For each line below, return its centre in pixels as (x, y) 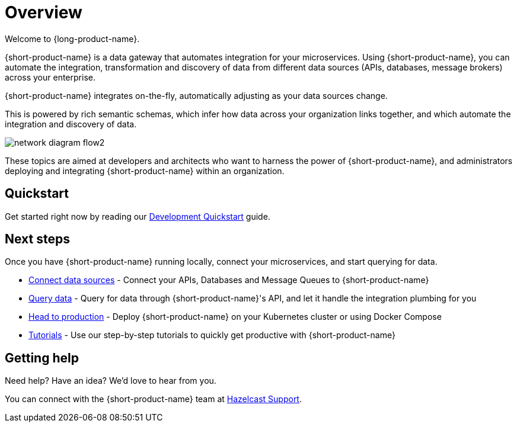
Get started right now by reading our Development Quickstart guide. (138, 216)
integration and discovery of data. (71, 124)
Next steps (37, 239)
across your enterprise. (50, 77)
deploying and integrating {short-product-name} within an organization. (145, 171)
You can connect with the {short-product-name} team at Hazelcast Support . (153, 399)
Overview (44, 12)
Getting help (42, 358)
